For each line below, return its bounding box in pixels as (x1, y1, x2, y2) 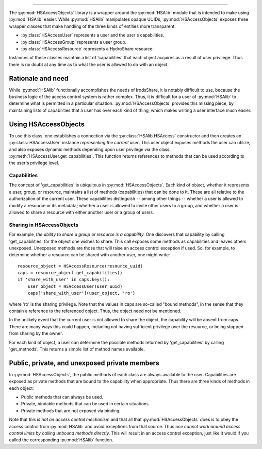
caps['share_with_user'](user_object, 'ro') (27, 290, 135, 296)
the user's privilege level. (9, 160, 59, 166)
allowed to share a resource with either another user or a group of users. (9, 209, 154, 215)
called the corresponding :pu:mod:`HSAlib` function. (9, 437, 114, 443)
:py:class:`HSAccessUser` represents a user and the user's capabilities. (21, 32, 164, 38)
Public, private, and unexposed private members (9, 359, 160, 367)
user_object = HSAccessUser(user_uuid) (27, 283, 123, 289)
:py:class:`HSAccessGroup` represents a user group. (21, 39, 127, 45)
